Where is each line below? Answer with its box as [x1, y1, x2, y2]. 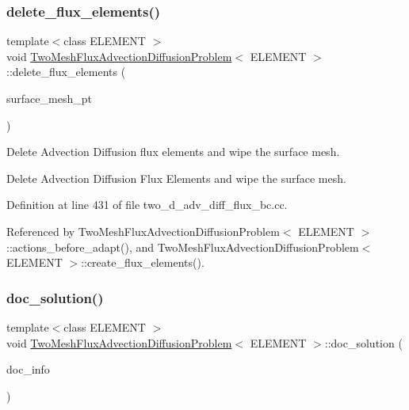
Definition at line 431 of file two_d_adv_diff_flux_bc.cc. [6, 196, 288, 213]
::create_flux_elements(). [81, 254, 204, 271]
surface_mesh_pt [6, 90, 92, 106]
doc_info [6, 361, 50, 378]
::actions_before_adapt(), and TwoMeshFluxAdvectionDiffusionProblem [6, 238, 359, 255]
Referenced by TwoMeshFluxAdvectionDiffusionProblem [6, 222, 280, 239]
